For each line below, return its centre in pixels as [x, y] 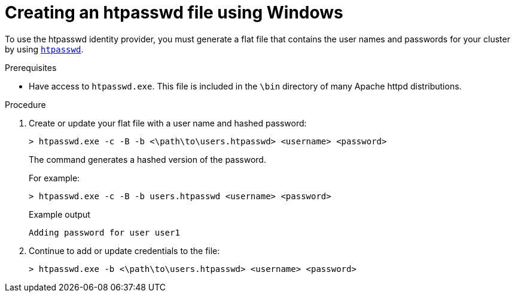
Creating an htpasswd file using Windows [174, 13]
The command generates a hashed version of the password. [147, 159]
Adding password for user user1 [104, 232]
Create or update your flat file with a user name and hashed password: [168, 123]
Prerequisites [31, 67]
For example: [54, 178]
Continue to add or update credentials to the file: [124, 250]
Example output [60, 214]
